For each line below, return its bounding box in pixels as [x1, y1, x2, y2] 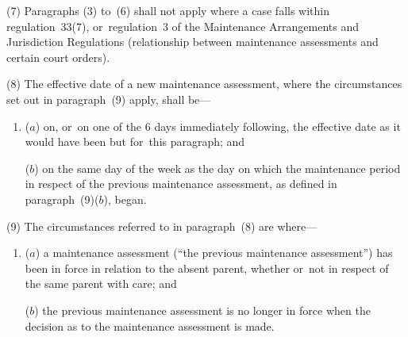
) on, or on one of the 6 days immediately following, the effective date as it [35, 117, 401, 134]
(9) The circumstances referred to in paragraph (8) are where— [6, 217, 318, 234]
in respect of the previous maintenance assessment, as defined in [25, 175, 337, 192]
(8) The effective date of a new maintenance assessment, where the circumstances [6, 75, 402, 92]
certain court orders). [6, 48, 110, 65]
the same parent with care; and [25, 275, 177, 292]
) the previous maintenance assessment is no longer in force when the [34, 301, 371, 318]
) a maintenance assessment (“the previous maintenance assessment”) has [35, 244, 393, 261]
